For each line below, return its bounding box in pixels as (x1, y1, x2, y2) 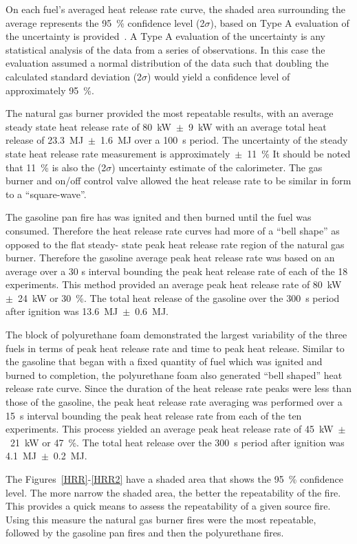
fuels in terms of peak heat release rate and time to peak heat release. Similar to (6, 340, 345, 355)
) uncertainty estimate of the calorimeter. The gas (111, 160, 323, 174)
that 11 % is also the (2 (6, 160, 107, 174)
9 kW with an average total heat (188, 119, 327, 133)
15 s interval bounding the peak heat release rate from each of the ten (6, 408, 302, 422)
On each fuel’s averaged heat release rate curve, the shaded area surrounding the (6, 2, 346, 16)
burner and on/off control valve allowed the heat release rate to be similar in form (6, 173, 351, 188)
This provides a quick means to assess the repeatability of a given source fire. (6, 499, 331, 513)
